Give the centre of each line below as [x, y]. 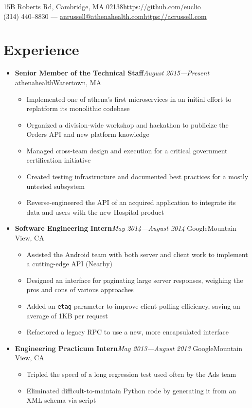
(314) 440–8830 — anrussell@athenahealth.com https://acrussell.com [105, 16]
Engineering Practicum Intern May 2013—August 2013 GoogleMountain [128, 348]
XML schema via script [61, 400]
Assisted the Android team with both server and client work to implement [137, 254]
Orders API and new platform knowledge [88, 134]
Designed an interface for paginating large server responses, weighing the [135, 280]
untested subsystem [55, 186]
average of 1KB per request [67, 315]
